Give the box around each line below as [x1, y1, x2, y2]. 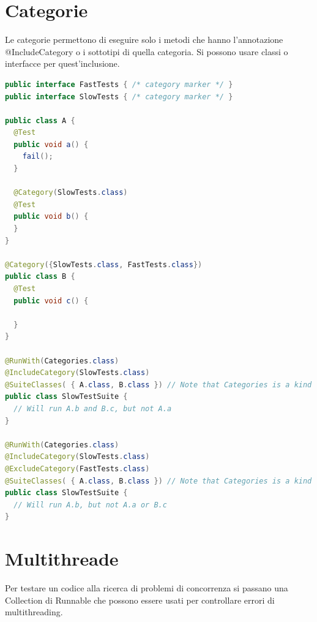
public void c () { [13, 296, 89, 305]
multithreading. [5, 605, 63, 618]
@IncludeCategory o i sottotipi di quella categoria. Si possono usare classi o [5, 45, 288, 58]
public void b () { [13, 212, 89, 221]
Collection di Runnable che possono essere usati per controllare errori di [5, 593, 275, 606]
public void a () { [13, 140, 89, 149]
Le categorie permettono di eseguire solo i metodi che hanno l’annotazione [5, 33, 283, 46]
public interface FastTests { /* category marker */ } [5, 80, 233, 89]
